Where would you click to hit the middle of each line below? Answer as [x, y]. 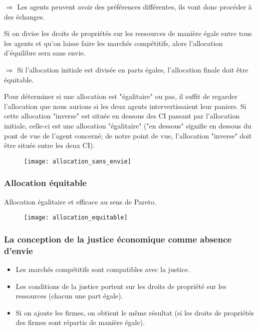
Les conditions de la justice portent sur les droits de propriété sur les [121, 286]
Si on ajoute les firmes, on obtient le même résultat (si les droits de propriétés [135, 312]
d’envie [18, 250]
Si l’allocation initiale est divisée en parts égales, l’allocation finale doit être [133, 69]
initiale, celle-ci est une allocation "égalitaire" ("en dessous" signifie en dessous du [128, 125]
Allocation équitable [45, 183]
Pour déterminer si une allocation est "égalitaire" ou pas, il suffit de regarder [121, 96]
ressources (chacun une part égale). [69, 296]
